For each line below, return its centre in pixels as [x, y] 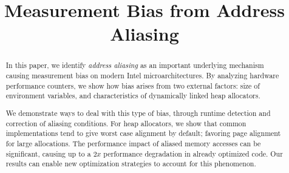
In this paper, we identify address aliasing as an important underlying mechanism [135, 65]
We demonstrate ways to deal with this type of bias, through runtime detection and [138, 113]
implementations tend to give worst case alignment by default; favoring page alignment [143, 133]
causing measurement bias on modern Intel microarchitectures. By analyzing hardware [142, 76]
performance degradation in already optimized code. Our [193, 153]
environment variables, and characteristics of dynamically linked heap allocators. [133, 96]
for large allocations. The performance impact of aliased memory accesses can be [133, 143]
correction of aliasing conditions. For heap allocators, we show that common [126, 123]
